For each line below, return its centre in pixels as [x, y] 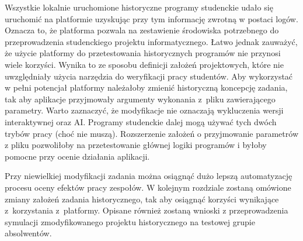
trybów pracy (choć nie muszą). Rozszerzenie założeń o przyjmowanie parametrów [151, 133]
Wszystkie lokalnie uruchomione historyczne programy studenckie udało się [139, 7]
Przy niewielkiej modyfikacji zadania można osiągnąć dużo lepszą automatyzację [149, 176]
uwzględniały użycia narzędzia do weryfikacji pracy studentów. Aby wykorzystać [149, 76]
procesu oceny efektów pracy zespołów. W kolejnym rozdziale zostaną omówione [148, 187]
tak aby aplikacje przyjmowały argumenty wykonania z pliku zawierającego [140, 99]
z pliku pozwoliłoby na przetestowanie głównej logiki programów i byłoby [136, 145]
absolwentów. [28, 233]
